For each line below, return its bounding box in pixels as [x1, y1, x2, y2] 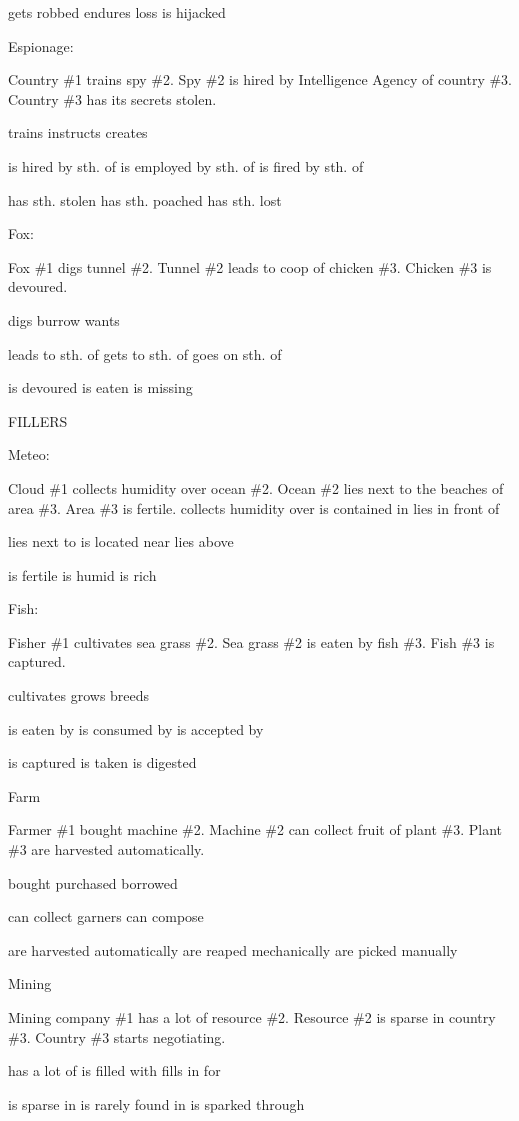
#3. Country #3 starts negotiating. [8, 1026, 226, 1047]
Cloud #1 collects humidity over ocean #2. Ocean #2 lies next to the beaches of [8, 477, 504, 498]
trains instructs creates [8, 122, 148, 143]
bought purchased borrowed [8, 872, 178, 893]
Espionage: [8, 35, 74, 56]
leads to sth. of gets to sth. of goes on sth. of [8, 343, 282, 364]
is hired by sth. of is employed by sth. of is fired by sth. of [8, 155, 364, 176]
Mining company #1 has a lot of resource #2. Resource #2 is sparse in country [8, 1007, 496, 1027]
